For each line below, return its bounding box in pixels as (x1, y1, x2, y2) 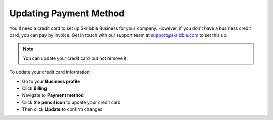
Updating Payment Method (9, 8, 125, 19)
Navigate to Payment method (22, 92, 84, 98)
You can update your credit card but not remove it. (23, 55, 128, 61)
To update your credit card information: (9, 69, 91, 75)
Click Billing (22, 85, 48, 91)
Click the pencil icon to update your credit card (22, 99, 121, 105)
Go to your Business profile (22, 78, 80, 84)
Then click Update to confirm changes (22, 106, 103, 112)
